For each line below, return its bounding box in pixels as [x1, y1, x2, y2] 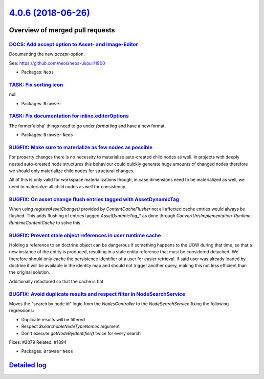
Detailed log [9, 361, 46, 369]
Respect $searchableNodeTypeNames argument [21, 323, 120, 330]
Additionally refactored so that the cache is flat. [9, 278, 105, 284]
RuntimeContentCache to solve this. [9, 220, 82, 225]
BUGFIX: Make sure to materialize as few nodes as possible [9, 144, 153, 151]
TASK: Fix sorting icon [9, 81, 63, 88]
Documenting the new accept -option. [9, 51, 85, 57]
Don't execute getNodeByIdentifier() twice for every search [21, 330, 141, 336]
